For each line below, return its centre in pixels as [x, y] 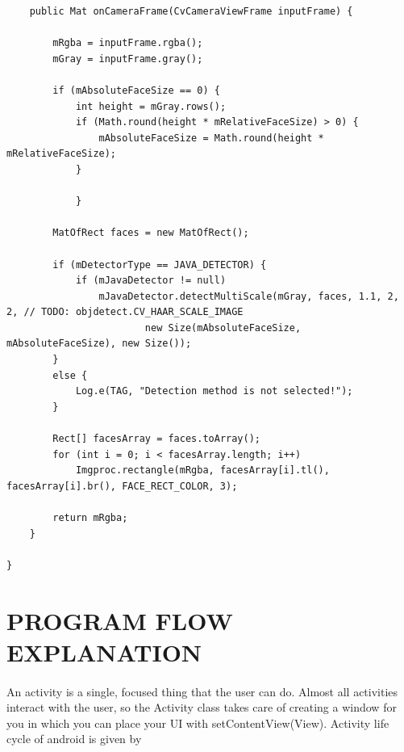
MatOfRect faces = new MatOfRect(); [151, 233]
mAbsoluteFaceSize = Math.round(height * [211, 138]
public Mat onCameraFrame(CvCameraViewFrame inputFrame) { [191, 11]
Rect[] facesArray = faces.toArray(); [156, 439]
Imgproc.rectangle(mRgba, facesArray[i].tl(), [202, 471]
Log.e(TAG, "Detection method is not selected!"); [214, 391]
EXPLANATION [104, 651]
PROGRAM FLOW [120, 620]
